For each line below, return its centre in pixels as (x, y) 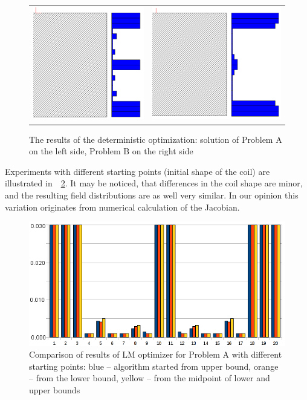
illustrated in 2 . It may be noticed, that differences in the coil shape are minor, (154, 183)
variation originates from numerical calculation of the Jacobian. (122, 207)
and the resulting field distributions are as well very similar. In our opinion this (152, 195)
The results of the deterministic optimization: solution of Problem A (156, 139)
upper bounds (55, 389)
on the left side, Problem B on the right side (111, 151)
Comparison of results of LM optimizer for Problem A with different (156, 354)
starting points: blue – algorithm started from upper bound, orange (154, 366)
